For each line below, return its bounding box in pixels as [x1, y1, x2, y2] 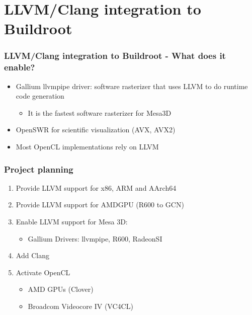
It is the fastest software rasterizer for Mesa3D [28, 107, 172, 118]
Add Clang [16, 250, 49, 261]
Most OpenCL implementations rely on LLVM [16, 141, 159, 152]
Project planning [4, 163, 73, 175]
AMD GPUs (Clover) [28, 284, 94, 294]
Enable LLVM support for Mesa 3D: [16, 216, 128, 227]
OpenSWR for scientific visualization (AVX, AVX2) [16, 124, 176, 135]
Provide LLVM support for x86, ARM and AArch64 [16, 182, 177, 193]
